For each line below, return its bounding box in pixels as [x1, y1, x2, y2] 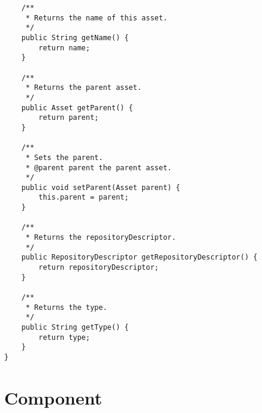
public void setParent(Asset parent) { [21, 183, 180, 192]
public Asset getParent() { [21, 103, 133, 112]
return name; [38, 43, 91, 52]
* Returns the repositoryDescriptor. [25, 233, 176, 242]
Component [4, 385, 103, 409]
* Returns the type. [25, 303, 107, 312]
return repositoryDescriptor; [38, 263, 159, 272]
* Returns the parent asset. [25, 83, 142, 92]
